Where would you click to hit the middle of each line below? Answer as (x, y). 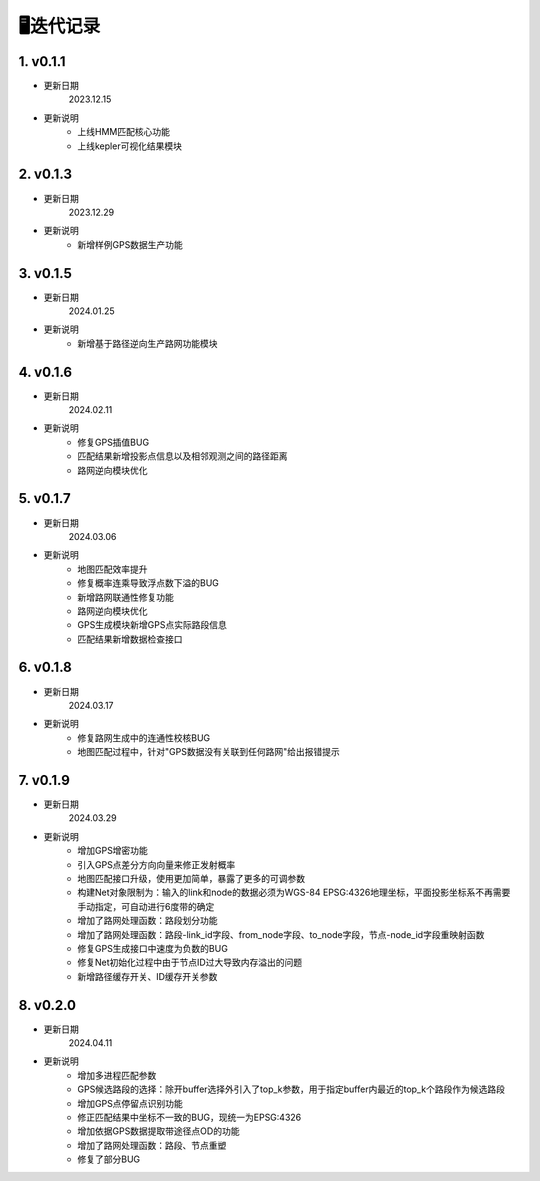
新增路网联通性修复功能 (125, 597)
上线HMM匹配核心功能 (123, 132)
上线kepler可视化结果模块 (129, 146)
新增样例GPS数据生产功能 (130, 244)
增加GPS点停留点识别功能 (130, 1103)
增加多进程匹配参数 (117, 1075)
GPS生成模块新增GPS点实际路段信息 (152, 625)
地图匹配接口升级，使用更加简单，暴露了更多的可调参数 (191, 878)
